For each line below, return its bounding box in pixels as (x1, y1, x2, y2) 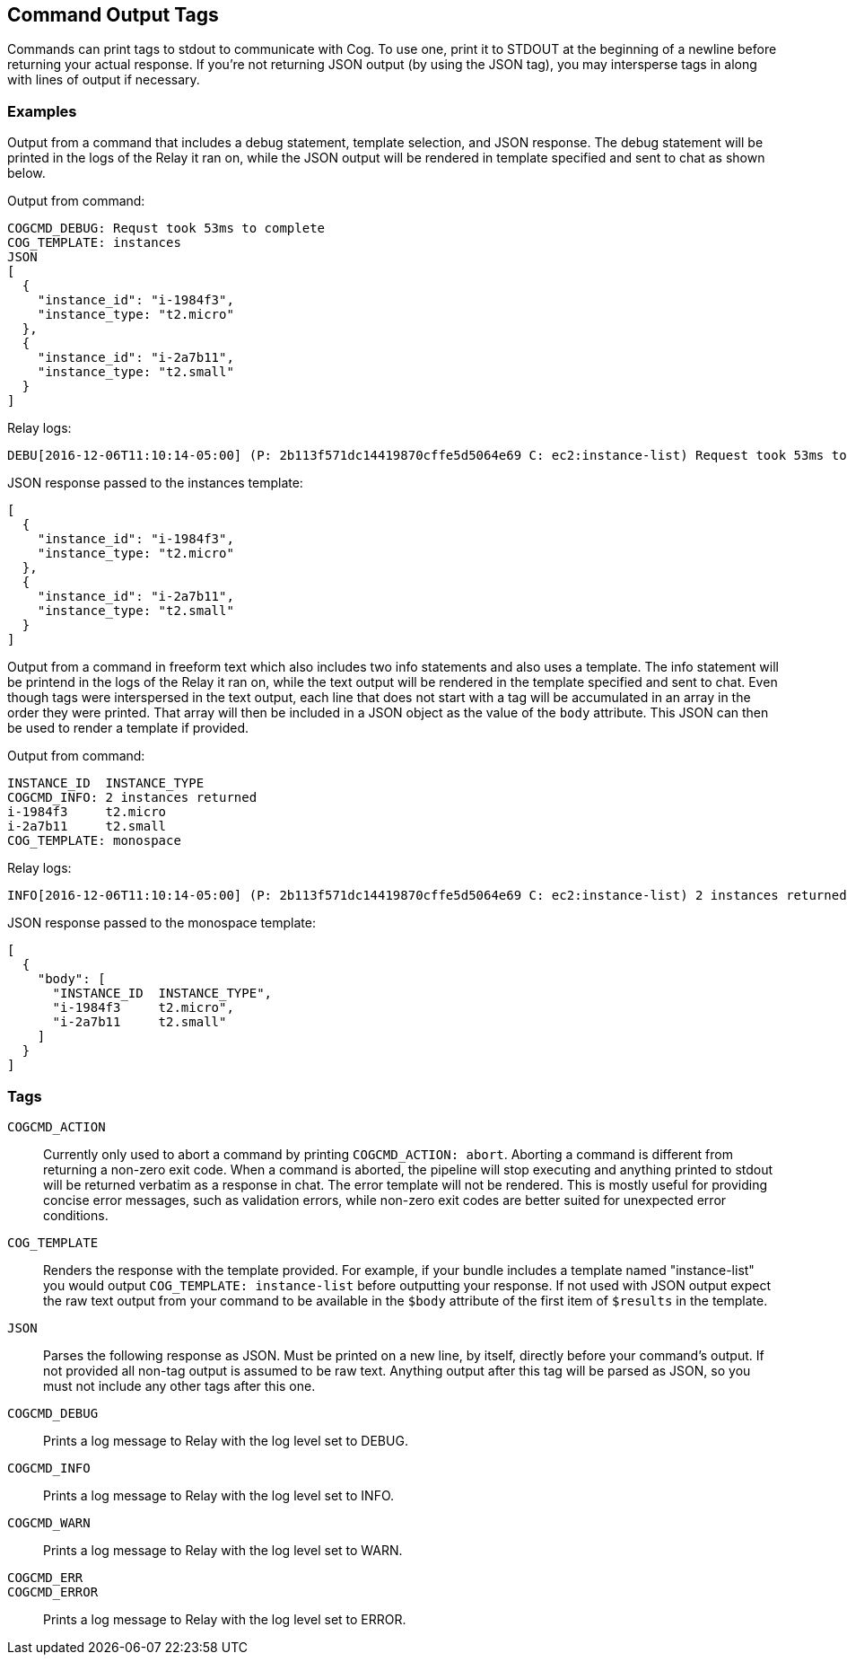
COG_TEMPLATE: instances (7, 235, 181, 251)
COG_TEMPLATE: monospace (7, 833, 181, 849)
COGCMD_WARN (7, 1515, 91, 1530)
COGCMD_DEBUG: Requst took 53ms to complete (7, 221, 326, 236)
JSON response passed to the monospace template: (7, 915, 316, 931)
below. (7, 165, 46, 181)
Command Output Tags (7, 4, 219, 26)
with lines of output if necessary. (7, 72, 200, 88)
